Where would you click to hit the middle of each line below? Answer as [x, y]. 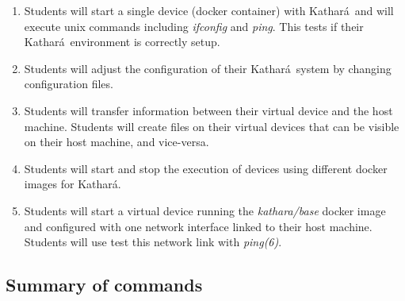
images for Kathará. [73, 184]
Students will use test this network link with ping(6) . [153, 242]
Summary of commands [104, 285]
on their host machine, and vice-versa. [117, 142]
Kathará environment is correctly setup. [122, 42]
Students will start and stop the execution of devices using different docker [206, 168]
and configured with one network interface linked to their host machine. [198, 226]
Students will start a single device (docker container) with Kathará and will [209, 10]
